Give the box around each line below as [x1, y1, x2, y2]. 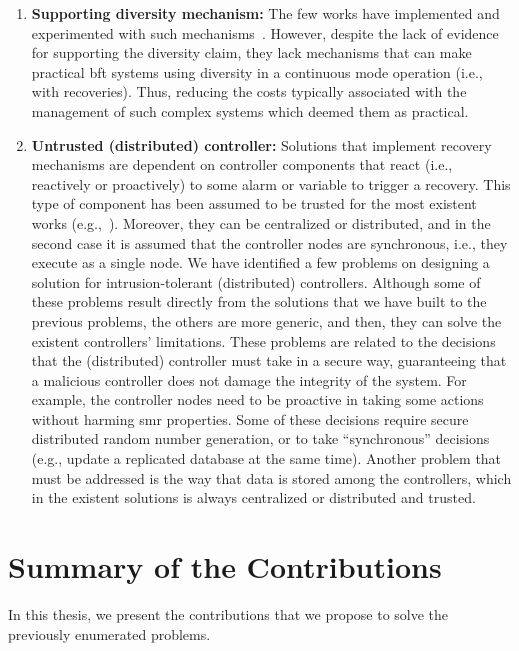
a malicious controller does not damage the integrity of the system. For [31, 369, 467, 390]
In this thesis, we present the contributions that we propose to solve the [8, 603, 449, 624]
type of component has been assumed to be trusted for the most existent [31, 193, 477, 214]
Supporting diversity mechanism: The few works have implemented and [31, 3, 500, 23]
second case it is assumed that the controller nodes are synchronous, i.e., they [31, 232, 508, 253]
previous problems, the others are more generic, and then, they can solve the [31, 310, 502, 331]
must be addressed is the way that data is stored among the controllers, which [31, 467, 512, 488]
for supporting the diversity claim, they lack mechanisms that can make [31, 42, 472, 63]
